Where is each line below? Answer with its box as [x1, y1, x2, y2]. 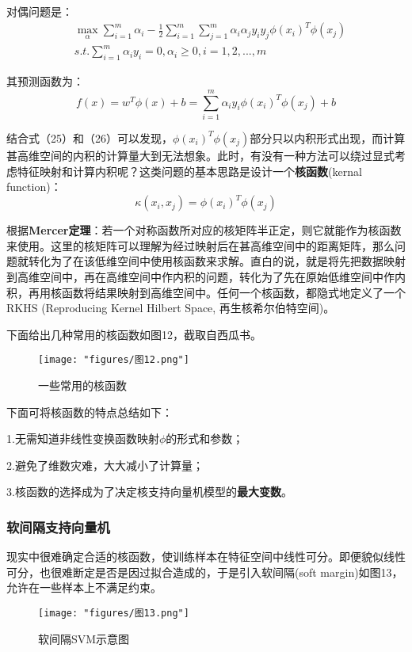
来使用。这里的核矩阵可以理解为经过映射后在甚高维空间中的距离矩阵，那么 [6, 237, 395, 254]
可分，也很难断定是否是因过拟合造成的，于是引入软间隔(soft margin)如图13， [6, 563, 403, 580]
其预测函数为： [6, 73, 84, 90]
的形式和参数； [166, 430, 244, 447]
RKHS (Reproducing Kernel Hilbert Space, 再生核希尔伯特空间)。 [6, 299, 335, 316]
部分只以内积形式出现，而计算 [250, 129, 406, 146]
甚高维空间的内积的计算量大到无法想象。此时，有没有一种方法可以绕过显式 [6, 147, 395, 163]
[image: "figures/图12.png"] [38, 354, 189, 366]
